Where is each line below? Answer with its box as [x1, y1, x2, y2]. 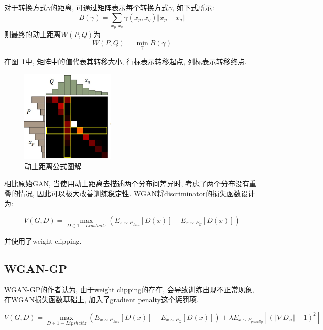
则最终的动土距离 [4, 29, 61, 40]
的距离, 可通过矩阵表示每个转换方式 [50, 2, 169, 12]
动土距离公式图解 [24, 161, 81, 172]
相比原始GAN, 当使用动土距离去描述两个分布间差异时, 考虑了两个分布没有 [4, 178, 250, 188]
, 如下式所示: [172, 2, 214, 12]
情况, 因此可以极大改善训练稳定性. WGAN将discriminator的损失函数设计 [18, 188, 255, 199]
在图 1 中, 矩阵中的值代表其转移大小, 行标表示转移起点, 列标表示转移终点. [4, 56, 247, 67]
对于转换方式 [4, 2, 47, 12]
